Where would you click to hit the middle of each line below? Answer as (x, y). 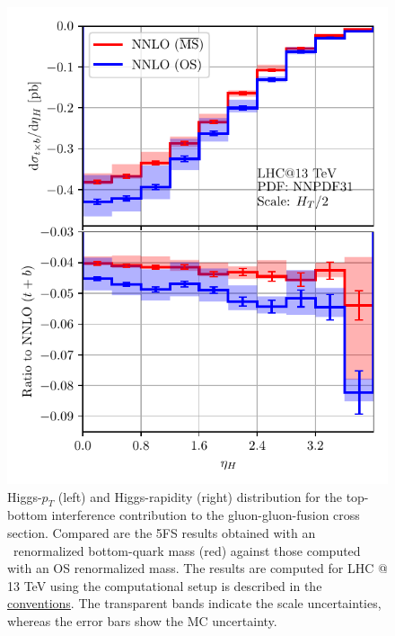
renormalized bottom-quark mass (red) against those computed (187, 550)
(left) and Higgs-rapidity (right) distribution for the (200, 496)
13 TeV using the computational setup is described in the (165, 585)
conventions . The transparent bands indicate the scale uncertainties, (194, 603)
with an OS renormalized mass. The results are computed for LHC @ (197, 568)
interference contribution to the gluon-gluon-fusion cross (206, 515)
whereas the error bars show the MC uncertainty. (142, 620)
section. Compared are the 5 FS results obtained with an (162, 532)
